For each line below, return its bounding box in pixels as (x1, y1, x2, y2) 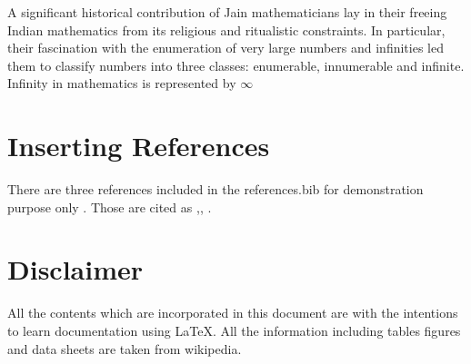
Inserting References (7, 127, 270, 164)
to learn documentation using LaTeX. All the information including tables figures (7, 321, 461, 339)
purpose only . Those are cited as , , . (7, 197, 212, 216)
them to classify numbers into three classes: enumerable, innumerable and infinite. (7, 55, 465, 74)
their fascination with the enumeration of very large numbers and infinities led (7, 38, 444, 57)
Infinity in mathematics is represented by (7, 74, 236, 93)
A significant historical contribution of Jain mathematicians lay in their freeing (7, 3, 447, 21)
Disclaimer (7, 251, 144, 288)
